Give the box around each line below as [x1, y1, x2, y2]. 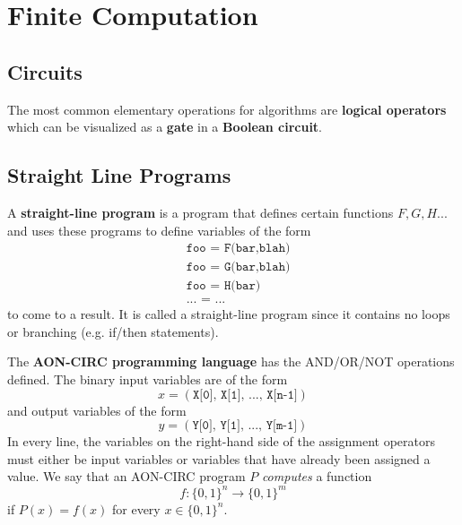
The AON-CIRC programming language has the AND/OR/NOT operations [7, 352, 455, 371]
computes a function [261, 467, 372, 486]
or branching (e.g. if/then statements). [7, 322, 219, 340]
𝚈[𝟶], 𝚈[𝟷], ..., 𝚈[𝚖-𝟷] [192, 419, 298, 433]
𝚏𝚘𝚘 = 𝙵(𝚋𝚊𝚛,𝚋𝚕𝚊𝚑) [186, 242, 291, 255]
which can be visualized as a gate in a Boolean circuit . [7, 117, 323, 136]
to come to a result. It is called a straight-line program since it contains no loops [7, 305, 450, 323]
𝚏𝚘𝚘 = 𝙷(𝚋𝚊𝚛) [186, 280, 261, 293]
